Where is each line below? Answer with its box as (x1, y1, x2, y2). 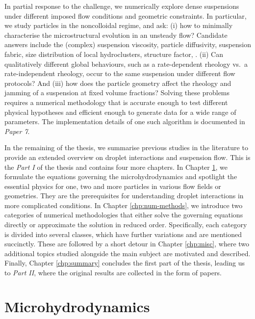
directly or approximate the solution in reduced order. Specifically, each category (4, 219, 247, 230)
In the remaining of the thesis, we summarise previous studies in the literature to (4, 142, 248, 153)
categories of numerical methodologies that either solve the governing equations (4, 210, 243, 220)
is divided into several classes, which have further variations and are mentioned (4, 229, 242, 239)
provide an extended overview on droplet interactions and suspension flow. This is (4, 152, 251, 162)
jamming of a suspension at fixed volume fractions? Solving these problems (4, 87, 230, 98)
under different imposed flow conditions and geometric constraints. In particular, (4, 10, 247, 21)
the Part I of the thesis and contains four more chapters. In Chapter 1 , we (4, 161, 228, 172)
